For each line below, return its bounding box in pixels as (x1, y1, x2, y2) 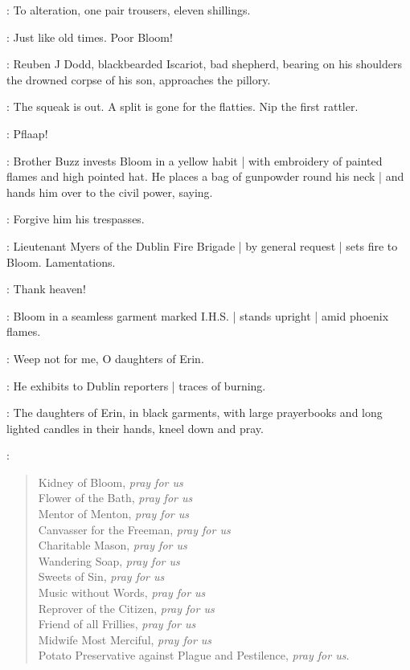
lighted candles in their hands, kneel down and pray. (6, 419, 264, 436)
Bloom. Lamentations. (6, 253, 116, 270)
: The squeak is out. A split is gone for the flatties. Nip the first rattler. (6, 98, 359, 115)
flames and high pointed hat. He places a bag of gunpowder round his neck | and (6, 168, 404, 185)
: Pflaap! (6, 125, 48, 141)
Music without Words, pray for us (38, 584, 206, 601)
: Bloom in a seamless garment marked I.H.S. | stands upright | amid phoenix (6, 307, 389, 324)
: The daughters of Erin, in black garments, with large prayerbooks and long (6, 404, 383, 421)
